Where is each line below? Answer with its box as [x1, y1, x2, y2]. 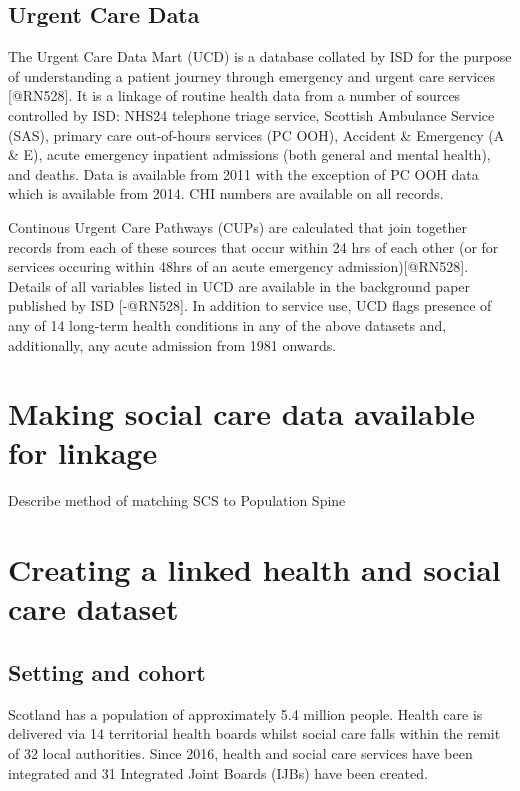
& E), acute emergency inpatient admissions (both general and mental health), [8, 144, 491, 165]
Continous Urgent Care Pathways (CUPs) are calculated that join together [8, 216, 467, 237]
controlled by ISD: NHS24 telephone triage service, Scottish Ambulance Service [8, 104, 495, 125]
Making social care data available [8, 393, 475, 434]
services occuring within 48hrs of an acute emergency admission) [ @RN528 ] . [8, 256, 469, 277]
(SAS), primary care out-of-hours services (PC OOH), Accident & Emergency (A [8, 124, 505, 145]
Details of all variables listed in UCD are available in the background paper [8, 275, 471, 296]
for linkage [8, 432, 158, 473]
